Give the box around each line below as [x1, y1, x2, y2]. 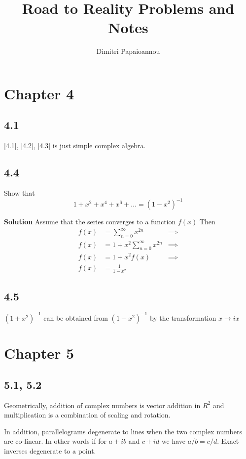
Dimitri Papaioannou [96, 46, 160, 56]
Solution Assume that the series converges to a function [4, 216, 176, 227]
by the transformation [149, 312, 216, 323]
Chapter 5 [4, 343, 74, 363]
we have [161, 436, 186, 446]
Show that [4, 188, 35, 198]
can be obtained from [43, 312, 108, 323]
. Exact [217, 436, 239, 446]
